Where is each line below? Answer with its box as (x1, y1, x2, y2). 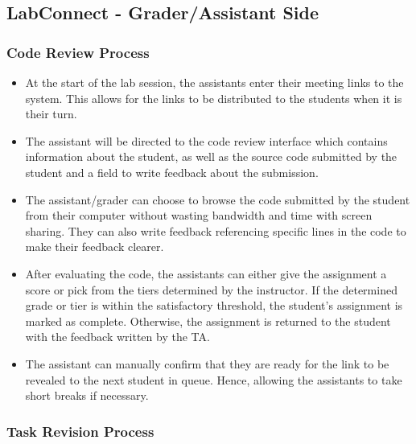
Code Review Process (6, 42, 150, 62)
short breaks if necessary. (25, 387, 149, 404)
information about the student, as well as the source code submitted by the (25, 148, 397, 165)
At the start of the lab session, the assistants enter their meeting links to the (25, 74, 404, 90)
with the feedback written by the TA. (25, 328, 210, 345)
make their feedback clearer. (25, 238, 164, 255)
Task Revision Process (6, 421, 154, 441)
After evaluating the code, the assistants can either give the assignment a (25, 265, 387, 282)
